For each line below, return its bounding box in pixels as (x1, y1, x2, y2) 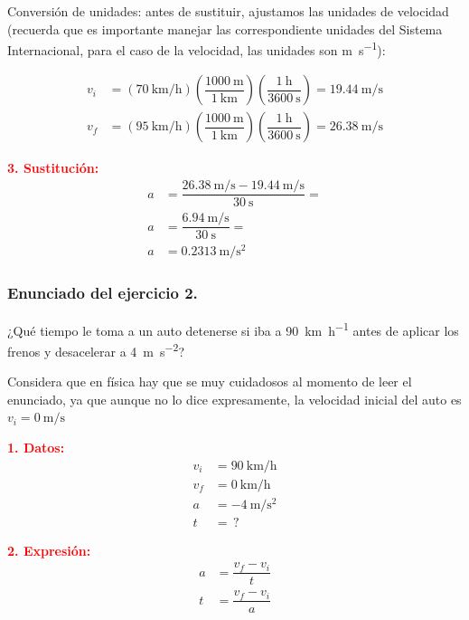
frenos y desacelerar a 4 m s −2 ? (7, 339, 185, 360)
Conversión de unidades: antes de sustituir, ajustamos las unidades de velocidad (7, 2, 449, 20)
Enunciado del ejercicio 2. (7, 281, 198, 304)
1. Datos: (7, 437, 65, 456)
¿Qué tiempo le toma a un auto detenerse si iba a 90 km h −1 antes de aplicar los (7, 318, 459, 339)
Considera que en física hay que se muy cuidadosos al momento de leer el (7, 372, 412, 391)
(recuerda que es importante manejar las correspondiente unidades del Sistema (7, 19, 443, 38)
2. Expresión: (7, 540, 91, 559)
